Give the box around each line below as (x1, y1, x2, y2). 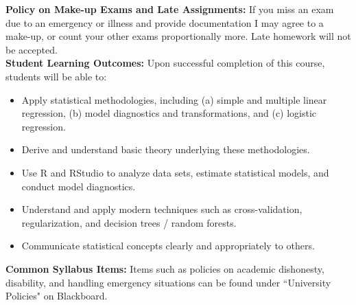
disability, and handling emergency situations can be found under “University (5, 275, 331, 289)
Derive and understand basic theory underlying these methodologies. (21, 142, 310, 157)
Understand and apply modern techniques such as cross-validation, (21, 202, 302, 216)
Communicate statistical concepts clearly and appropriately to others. (21, 238, 315, 253)
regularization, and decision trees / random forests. (21, 215, 237, 229)
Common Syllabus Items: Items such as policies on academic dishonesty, (5, 261, 324, 275)
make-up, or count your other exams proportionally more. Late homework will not (5, 29, 351, 43)
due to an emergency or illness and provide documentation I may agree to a (5, 15, 324, 30)
